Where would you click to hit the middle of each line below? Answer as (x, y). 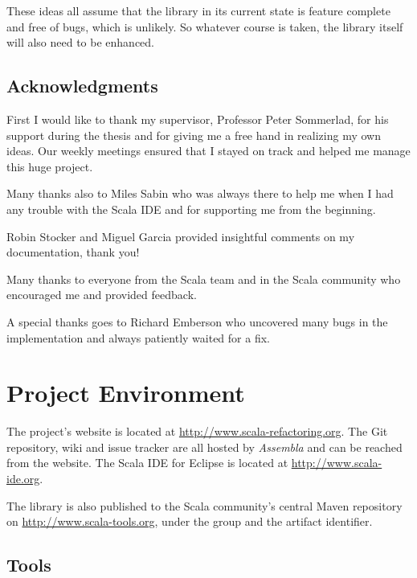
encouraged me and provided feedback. (102, 295)
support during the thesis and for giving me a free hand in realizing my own (194, 135)
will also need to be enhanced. (81, 42)
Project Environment (126, 393)
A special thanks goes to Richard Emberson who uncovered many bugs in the (197, 321)
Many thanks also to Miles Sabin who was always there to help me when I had (200, 193)
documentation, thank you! (73, 252)
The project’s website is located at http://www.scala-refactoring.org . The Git (197, 431)
